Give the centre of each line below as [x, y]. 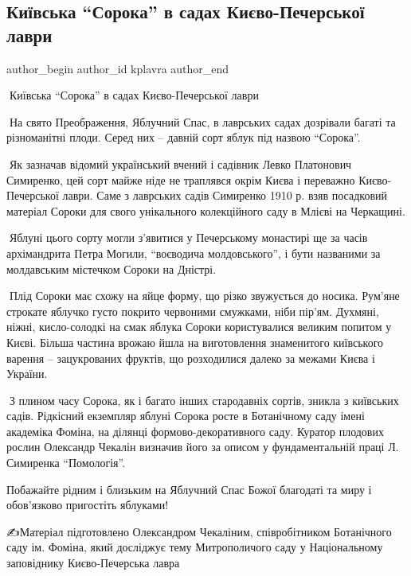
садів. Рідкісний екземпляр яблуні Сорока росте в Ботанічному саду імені [186, 416]
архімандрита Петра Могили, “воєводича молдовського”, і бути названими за [194, 253]
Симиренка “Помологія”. [66, 463]
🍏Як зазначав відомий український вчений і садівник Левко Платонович [179, 163]
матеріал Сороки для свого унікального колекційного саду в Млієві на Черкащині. [206, 210]
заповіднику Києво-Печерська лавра [93, 563]
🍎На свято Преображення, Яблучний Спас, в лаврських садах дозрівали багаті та [201, 121]
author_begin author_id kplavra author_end [118, 68]
